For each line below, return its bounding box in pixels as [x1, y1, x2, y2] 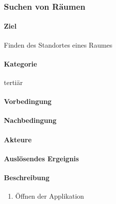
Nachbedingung [4, 115, 57, 125]
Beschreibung [4, 172, 50, 182]
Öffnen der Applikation [15, 191, 84, 201]
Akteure [4, 134, 32, 144]
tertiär [4, 77, 23, 87]
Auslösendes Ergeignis [4, 153, 79, 163]
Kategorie [4, 58, 37, 68]
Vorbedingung [4, 96, 52, 106]
